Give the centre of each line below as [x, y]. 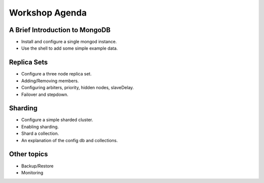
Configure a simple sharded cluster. [57, 120]
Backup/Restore [37, 166]
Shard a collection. [40, 133]
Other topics [29, 154]
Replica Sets [28, 63]
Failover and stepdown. [45, 94]
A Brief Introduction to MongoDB [60, 30]
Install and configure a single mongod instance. [69, 42]
